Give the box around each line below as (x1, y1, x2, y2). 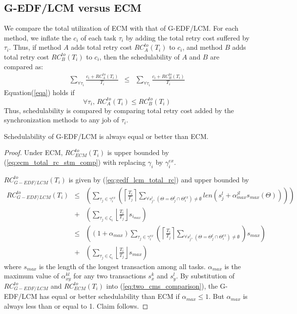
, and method (182, 42, 223, 52)
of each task (81, 32, 117, 42)
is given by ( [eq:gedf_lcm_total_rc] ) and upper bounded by (68, 174, 249, 184)
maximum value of (4, 271, 59, 281)
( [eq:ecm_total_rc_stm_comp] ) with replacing (4, 157, 146, 167)
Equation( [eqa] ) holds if (4, 87, 75, 97)
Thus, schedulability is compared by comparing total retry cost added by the (4, 105, 234, 115)
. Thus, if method (9, 42, 62, 52)
